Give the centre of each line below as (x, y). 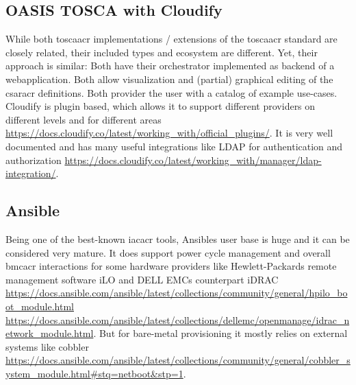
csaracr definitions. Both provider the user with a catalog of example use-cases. (171, 92)
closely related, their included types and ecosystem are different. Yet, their (162, 52)
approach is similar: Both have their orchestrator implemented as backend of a (170, 66)
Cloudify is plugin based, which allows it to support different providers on (161, 106)
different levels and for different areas (84, 119)
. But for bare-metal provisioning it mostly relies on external (220, 333)
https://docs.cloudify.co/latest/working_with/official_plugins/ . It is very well (169, 133)
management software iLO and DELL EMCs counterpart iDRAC (142, 279)
